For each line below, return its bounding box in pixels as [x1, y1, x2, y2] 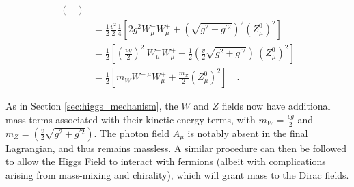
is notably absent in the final [187, 125, 308, 140]
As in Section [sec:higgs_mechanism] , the [5, 99, 178, 113]
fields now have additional [221, 99, 331, 113]
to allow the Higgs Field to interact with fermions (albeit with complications [5, 154, 326, 169]
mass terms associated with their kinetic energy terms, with [5, 112, 256, 126]
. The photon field [94, 125, 169, 140]
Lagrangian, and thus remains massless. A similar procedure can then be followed [5, 140, 347, 155]
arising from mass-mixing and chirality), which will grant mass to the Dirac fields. [5, 167, 349, 182]
